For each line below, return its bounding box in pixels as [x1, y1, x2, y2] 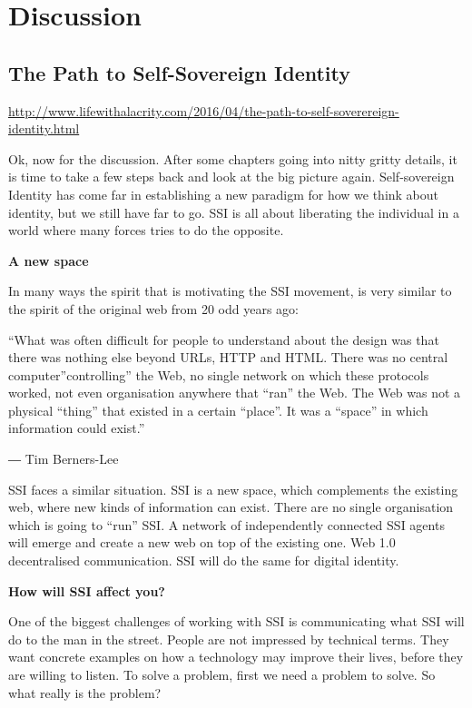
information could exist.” [8, 418, 145, 438]
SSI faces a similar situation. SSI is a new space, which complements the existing [8, 479, 458, 498]
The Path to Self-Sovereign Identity [8, 58, 351, 86]
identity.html [8, 119, 80, 138]
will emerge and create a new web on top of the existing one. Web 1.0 [8, 533, 396, 552]
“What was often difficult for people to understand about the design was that [8, 329, 439, 349]
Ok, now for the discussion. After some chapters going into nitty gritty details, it [8, 149, 457, 168]
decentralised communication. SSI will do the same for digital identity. [8, 551, 399, 570]
